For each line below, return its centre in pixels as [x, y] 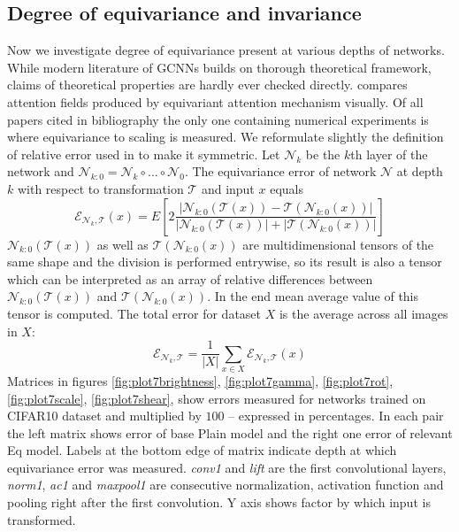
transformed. [42, 519]
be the [323, 154]
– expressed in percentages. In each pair [336, 416]
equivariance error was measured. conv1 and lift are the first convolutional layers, [227, 467]
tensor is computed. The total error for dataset [134, 313]
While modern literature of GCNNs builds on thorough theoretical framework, [219, 67]
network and [41, 171]
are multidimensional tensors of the [338, 244]
